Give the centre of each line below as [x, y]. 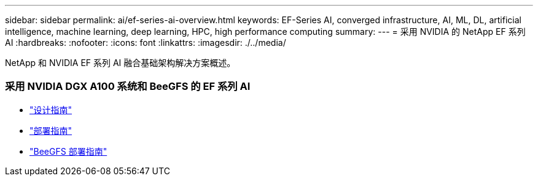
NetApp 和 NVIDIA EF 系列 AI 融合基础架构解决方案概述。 [120, 63]
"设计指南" [51, 109]
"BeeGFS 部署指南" [68, 151]
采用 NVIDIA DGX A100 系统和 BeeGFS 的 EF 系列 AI [128, 87]
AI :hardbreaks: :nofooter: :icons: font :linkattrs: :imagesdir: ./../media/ [146, 42]
